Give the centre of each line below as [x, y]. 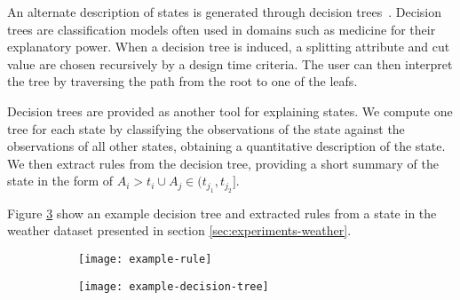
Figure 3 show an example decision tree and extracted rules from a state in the [222, 213]
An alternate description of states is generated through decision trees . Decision [224, 12]
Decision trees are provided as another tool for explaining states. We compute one [230, 111]
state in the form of [60, 181]
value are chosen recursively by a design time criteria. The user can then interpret [230, 63]
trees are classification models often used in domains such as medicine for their [222, 29]
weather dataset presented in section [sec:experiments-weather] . [179, 230]
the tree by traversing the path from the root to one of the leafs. [182, 81]
